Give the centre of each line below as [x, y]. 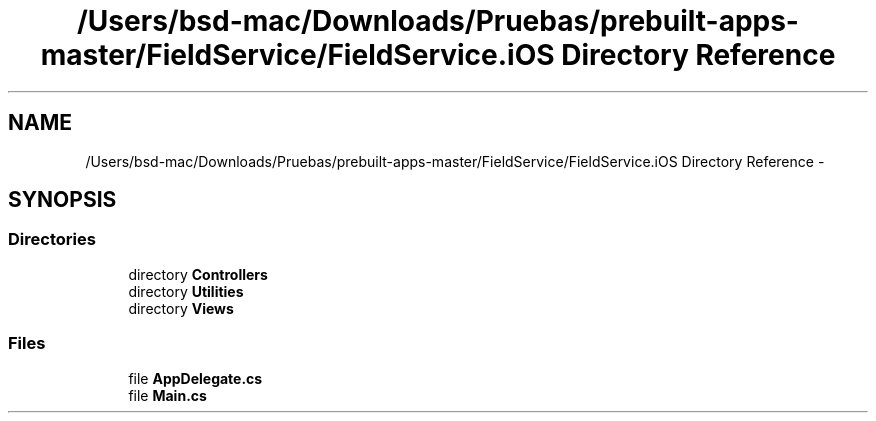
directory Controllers [198, 274]
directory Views [181, 308]
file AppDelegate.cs [195, 378]
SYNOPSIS [62, 200]
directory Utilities [186, 291]
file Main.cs [167, 395]
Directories [52, 239]
